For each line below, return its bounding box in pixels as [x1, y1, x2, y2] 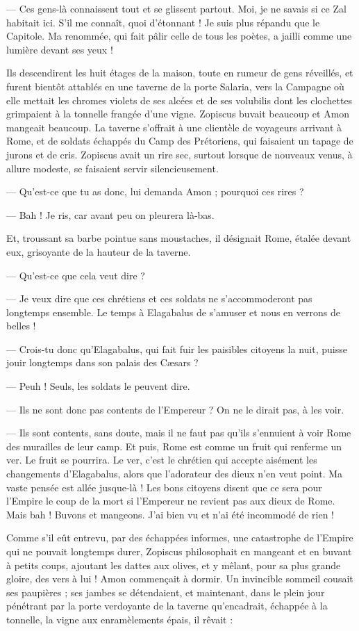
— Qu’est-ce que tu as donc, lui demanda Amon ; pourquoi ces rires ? [6, 184, 304, 199]
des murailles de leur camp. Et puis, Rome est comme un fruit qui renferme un [6, 439, 342, 453]
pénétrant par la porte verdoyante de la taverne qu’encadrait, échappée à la [6, 598, 328, 613]
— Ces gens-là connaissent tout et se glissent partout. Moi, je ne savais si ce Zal [6, 1, 347, 15]
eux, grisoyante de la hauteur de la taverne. [6, 244, 191, 259]
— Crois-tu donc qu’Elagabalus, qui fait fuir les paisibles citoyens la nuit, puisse [6, 341, 347, 356]
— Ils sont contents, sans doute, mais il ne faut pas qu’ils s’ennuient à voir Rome [6, 425, 351, 440]
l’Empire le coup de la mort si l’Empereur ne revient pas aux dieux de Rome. [6, 493, 335, 508]
